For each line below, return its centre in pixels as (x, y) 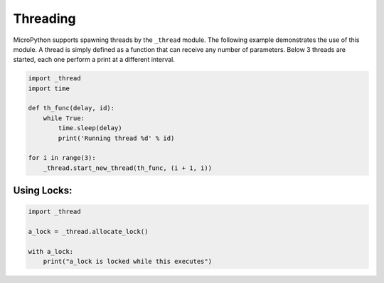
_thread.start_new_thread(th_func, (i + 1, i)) (128, 168)
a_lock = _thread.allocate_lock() (88, 232)
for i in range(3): (62, 158)
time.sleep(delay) (90, 128)
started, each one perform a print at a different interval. (94, 60)
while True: (64, 118)
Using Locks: (43, 191)
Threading (44, 18)
